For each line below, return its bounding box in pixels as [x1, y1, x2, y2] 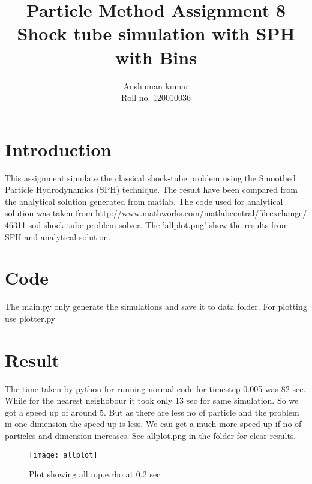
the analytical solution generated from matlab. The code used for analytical [5, 195, 283, 207]
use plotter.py [5, 312, 56, 324]
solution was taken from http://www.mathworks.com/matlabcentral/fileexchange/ [5, 207, 307, 219]
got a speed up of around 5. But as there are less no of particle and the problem [5, 405, 299, 418]
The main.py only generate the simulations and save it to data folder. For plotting [5, 300, 307, 313]
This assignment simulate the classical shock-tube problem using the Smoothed [5, 171, 296, 184]
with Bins [115, 44, 197, 69]
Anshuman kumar [123, 79, 189, 92]
